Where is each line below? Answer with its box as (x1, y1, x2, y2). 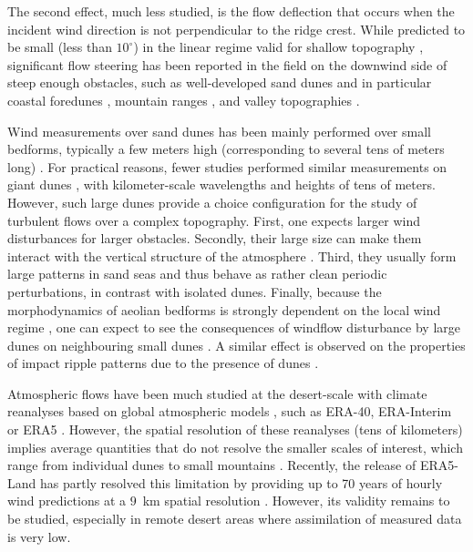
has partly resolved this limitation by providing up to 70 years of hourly (39, 473, 443, 492)
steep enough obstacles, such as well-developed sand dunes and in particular (7, 73, 432, 92)
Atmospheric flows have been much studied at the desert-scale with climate (7, 383, 427, 403)
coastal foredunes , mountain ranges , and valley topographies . (7, 90, 360, 109)
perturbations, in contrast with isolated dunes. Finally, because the (7, 281, 382, 301)
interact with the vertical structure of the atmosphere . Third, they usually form (7, 246, 457, 265)
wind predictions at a (7, 491, 127, 510)
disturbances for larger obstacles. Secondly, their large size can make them (7, 229, 422, 248)
